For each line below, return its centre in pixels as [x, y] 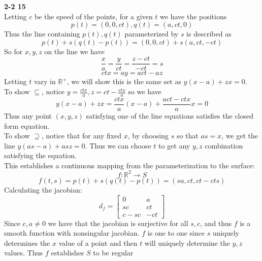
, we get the [240, 136]
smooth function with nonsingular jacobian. [72, 233]
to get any [174, 145]
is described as [209, 34]
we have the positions [193, 16]
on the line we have [74, 51]
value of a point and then [98, 243]
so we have [145, 91]
